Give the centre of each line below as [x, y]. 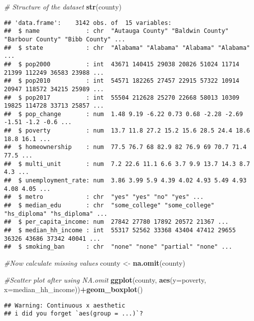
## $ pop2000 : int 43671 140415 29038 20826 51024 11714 [122, 64]
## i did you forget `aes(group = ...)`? [74, 314]
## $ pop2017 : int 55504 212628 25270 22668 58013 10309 [122, 97]
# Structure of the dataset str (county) [63, 6]
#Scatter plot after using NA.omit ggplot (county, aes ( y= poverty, [105, 279]
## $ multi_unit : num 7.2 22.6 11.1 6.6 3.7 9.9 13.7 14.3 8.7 [127, 164]
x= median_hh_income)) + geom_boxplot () [73, 289]
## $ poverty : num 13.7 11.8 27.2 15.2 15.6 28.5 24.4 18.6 [127, 131]
